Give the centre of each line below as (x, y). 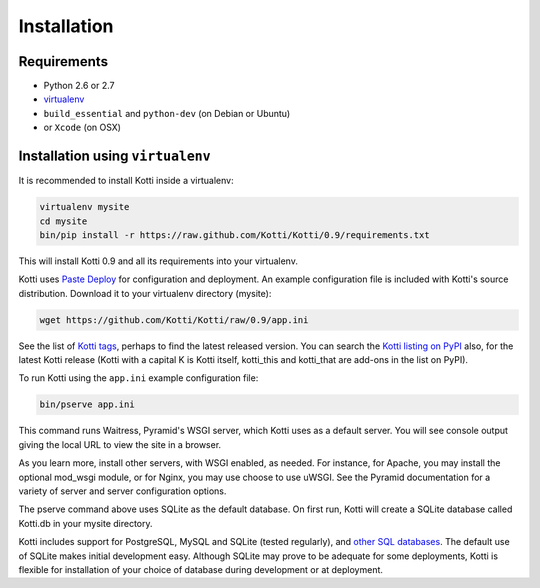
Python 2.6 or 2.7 (79, 86)
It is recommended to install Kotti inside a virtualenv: (126, 181)
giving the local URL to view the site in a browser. (120, 444)
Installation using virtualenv (114, 156)
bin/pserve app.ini (87, 404)
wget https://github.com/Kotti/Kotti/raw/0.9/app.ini (174, 319)
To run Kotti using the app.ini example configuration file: (138, 378)
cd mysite (63, 221)
